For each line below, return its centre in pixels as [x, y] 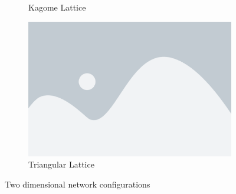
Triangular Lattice [61, 164]
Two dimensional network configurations [78, 184]
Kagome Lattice [57, 7]
